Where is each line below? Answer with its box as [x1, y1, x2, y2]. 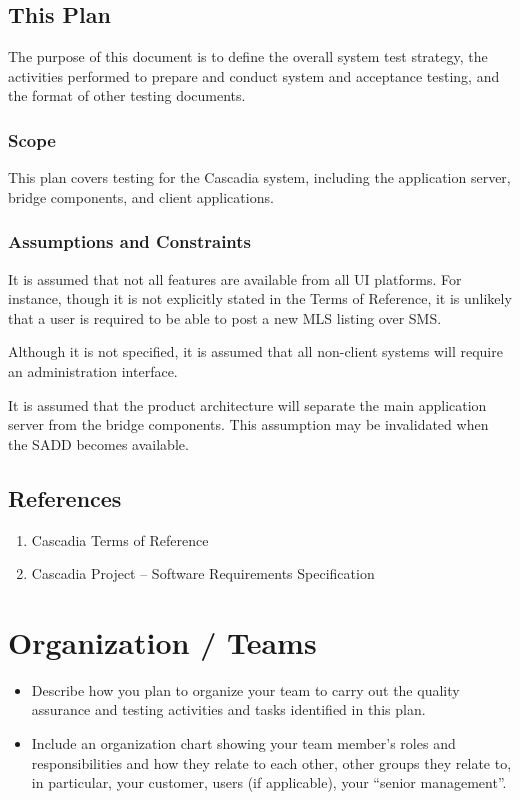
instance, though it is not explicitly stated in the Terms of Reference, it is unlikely [8, 288, 512, 309]
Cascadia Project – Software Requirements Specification [31, 563, 375, 584]
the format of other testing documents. [8, 85, 246, 106]
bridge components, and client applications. [8, 186, 274, 207]
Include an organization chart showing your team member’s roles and [31, 733, 456, 754]
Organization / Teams [8, 621, 317, 662]
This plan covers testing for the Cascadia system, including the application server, [8, 167, 511, 188]
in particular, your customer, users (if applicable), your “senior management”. [31, 772, 507, 793]
